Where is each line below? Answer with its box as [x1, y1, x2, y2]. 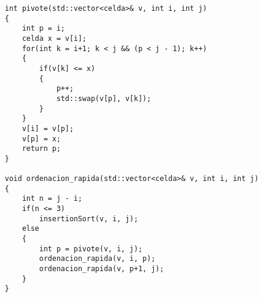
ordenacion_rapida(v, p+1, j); [39, 265, 164, 274]
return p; [22, 144, 61, 153]
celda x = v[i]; [22, 34, 87, 43]
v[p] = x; [22, 134, 61, 143]
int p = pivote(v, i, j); [39, 244, 143, 253]
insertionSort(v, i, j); [39, 214, 138, 223]
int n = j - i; [22, 194, 82, 203]
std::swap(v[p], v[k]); [56, 94, 151, 103]
